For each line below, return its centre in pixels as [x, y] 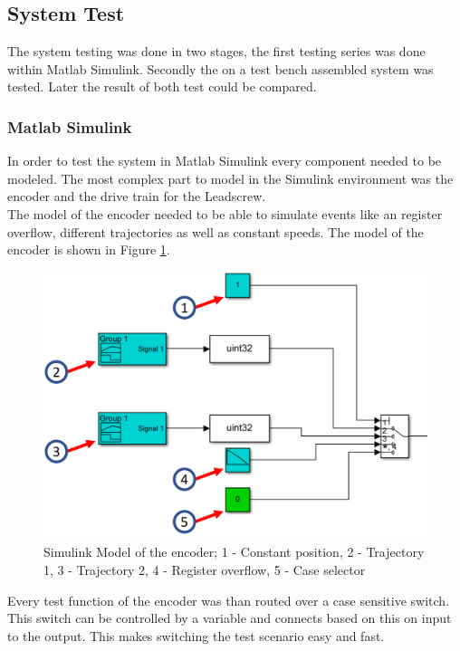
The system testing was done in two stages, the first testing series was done [216, 51]
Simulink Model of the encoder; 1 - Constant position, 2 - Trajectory [234, 552]
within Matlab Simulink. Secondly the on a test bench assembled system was [220, 68]
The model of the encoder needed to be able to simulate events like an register [225, 213]
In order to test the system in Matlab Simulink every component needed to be [225, 161]
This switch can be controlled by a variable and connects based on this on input [230, 618]
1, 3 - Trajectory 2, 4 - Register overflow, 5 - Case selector [205, 570]
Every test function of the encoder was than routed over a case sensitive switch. [229, 600]
